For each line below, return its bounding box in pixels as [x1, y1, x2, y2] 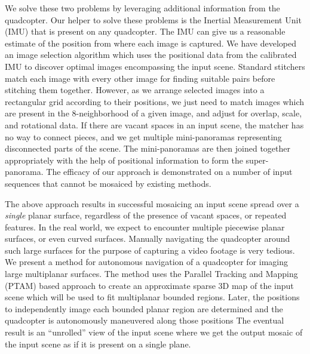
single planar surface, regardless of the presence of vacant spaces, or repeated [5, 209, 287, 221]
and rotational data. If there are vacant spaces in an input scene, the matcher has [5, 118, 304, 131]
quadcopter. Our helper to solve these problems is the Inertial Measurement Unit [5, 13, 302, 26]
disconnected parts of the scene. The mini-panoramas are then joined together [5, 142, 291, 155]
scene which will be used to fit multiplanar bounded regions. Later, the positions [5, 291, 300, 303]
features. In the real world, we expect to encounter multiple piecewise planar [5, 220, 285, 233]
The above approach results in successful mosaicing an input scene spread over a [5, 197, 299, 210]
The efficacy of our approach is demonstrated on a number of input [46, 165, 293, 178]
